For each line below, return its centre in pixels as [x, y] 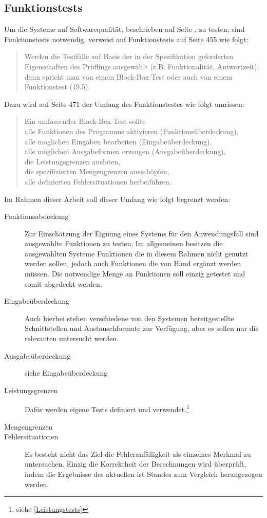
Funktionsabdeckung [36, 216]
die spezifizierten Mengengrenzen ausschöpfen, [97, 171]
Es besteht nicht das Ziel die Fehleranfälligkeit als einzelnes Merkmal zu [138, 454]
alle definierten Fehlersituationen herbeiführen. [98, 181]
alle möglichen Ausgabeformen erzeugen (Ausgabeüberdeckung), [125, 151]
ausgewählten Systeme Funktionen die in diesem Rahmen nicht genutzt [137, 253]
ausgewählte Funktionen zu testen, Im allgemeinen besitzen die [124, 243]
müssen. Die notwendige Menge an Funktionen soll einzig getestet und [135, 274]
